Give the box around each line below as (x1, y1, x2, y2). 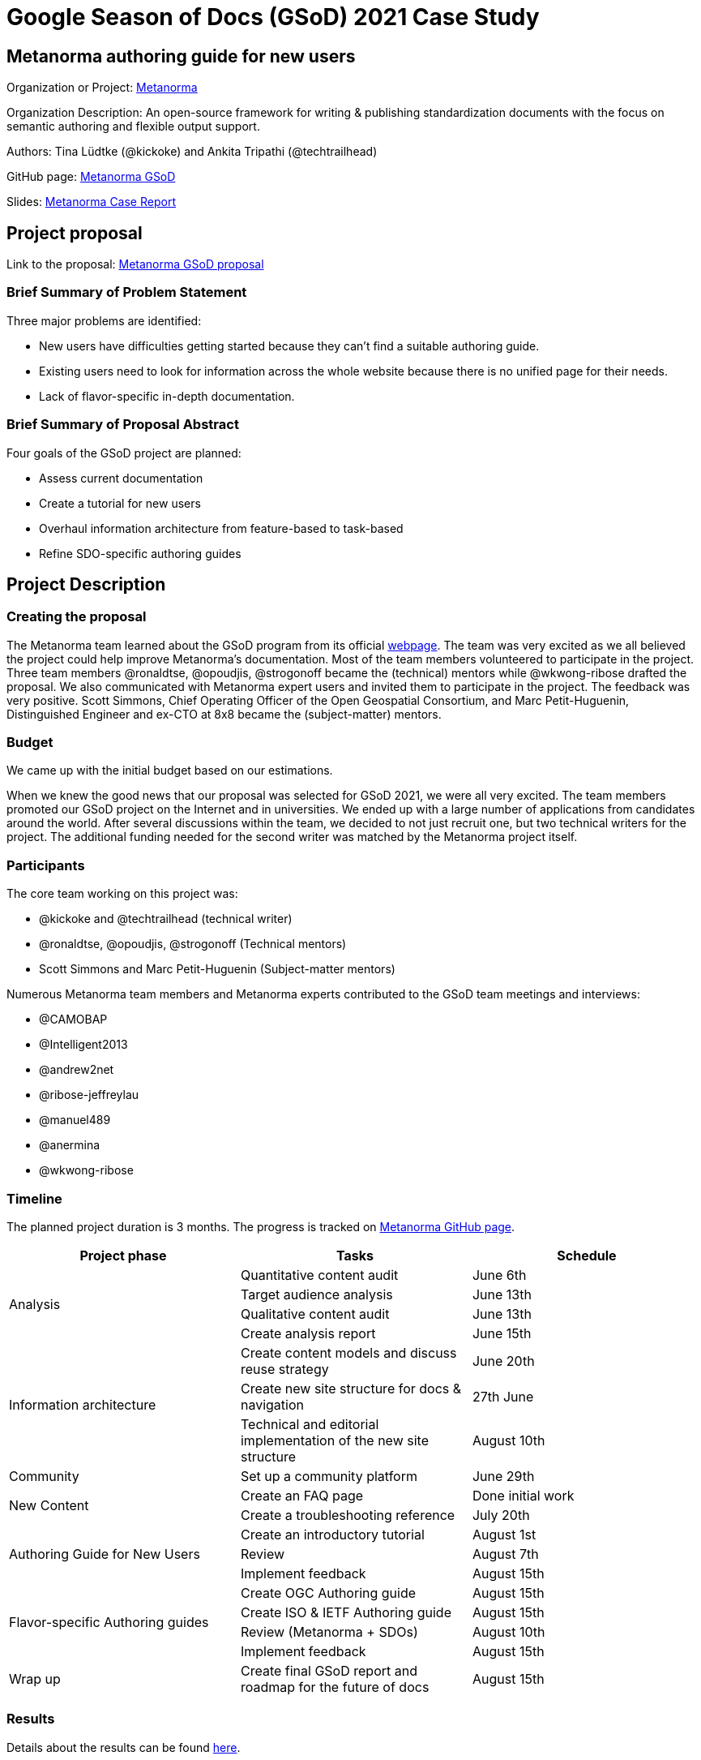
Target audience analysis (240, 1286, 393, 1303)
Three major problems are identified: (6, 313, 202, 328)
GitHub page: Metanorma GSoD (6, 170, 176, 184)
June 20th (472, 1352, 535, 1369)
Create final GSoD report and (240, 1662, 417, 1679)
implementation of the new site (240, 1432, 429, 1449)
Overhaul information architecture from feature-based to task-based (39, 521, 404, 535)
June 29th (472, 1467, 535, 1484)
